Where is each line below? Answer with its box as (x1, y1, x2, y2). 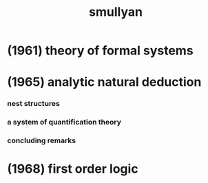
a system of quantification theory (7, 118, 122, 127)
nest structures (7, 99, 60, 109)
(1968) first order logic (7, 161, 139, 177)
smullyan (88, 4, 143, 20)
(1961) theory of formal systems (7, 43, 194, 58)
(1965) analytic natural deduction (7, 74, 202, 90)
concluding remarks (7, 136, 76, 145)
